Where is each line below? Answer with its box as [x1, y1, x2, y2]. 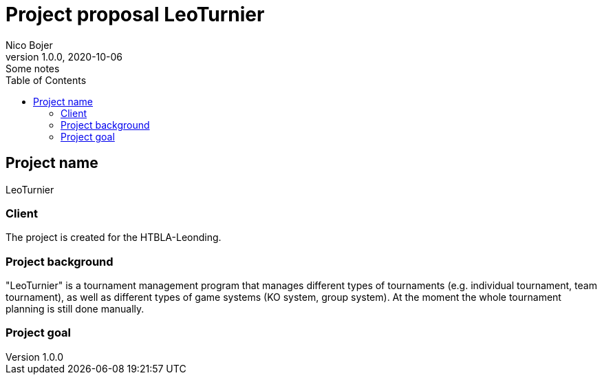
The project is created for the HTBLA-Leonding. [6, 231, 222, 244]
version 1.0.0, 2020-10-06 [6, 50, 123, 63]
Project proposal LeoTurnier [6, 3, 265, 26]
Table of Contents [6, 74, 87, 86]
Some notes [6, 62, 60, 74]
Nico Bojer [6, 39, 53, 51]
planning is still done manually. [6, 303, 144, 315]
